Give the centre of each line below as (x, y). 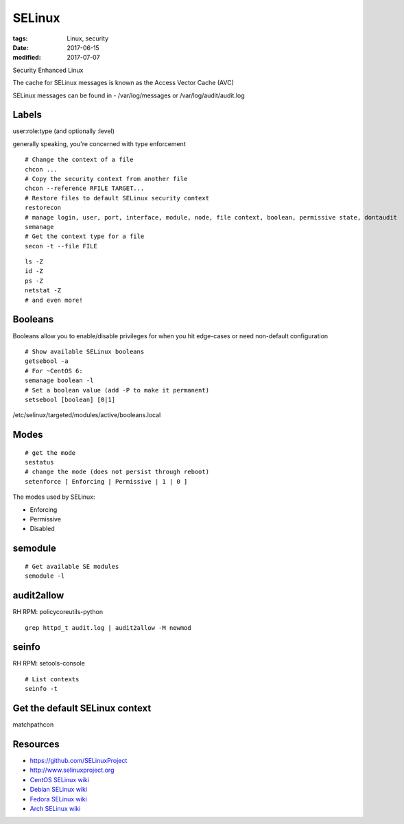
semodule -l (45, 576)
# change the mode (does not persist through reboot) (117, 472)
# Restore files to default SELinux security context (117, 198)
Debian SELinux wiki (59, 790)
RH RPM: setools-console (49, 663)
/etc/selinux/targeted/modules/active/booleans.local (87, 415)
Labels (27, 115)
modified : (27, 58)
